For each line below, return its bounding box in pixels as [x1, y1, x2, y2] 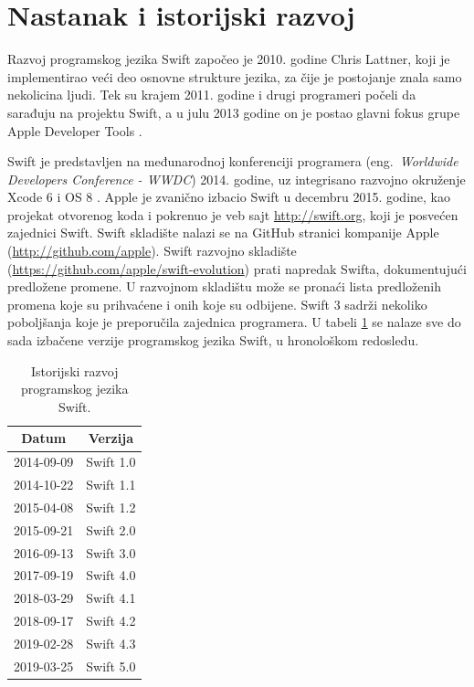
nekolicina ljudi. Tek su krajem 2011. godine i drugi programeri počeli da [7, 85, 416, 104]
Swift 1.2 [86, 497, 136, 516]
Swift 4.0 [86, 565, 136, 585]
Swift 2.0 [86, 520, 136, 539]
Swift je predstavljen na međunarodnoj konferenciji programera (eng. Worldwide [7, 152, 458, 171]
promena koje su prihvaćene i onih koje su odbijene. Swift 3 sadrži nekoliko [7, 294, 427, 313]
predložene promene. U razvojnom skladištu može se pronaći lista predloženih [7, 277, 441, 296]
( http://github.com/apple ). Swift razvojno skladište [7, 241, 297, 260]
